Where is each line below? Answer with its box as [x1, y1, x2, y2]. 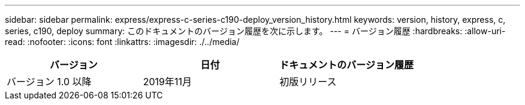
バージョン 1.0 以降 [7, 76, 92, 88]
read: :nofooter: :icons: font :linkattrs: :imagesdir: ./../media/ [5, 37, 240, 47]
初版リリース [279, 76, 337, 88]
